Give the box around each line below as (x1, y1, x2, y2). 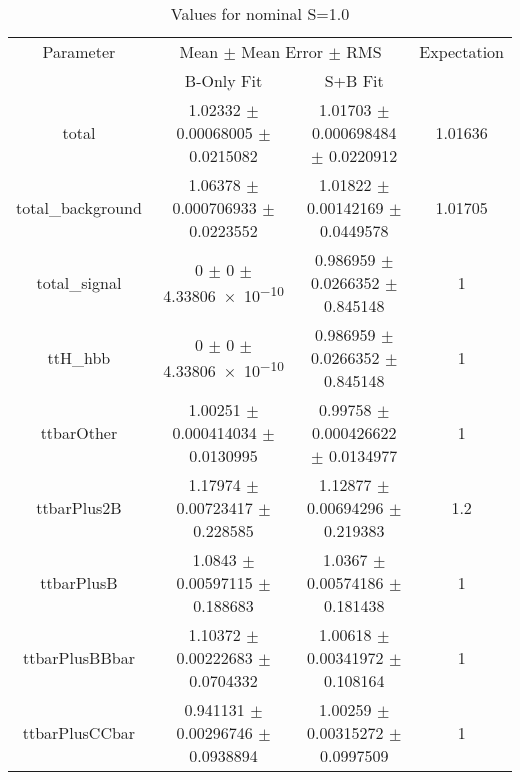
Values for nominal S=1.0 (170, 2, 350, 25)
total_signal (36, 271, 122, 294)
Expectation (419, 40, 504, 63)
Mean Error (241, 40, 324, 63)
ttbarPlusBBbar (22, 646, 135, 669)
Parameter (42, 40, 116, 63)
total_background (16, 196, 142, 219)
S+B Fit (324, 69, 384, 92)
